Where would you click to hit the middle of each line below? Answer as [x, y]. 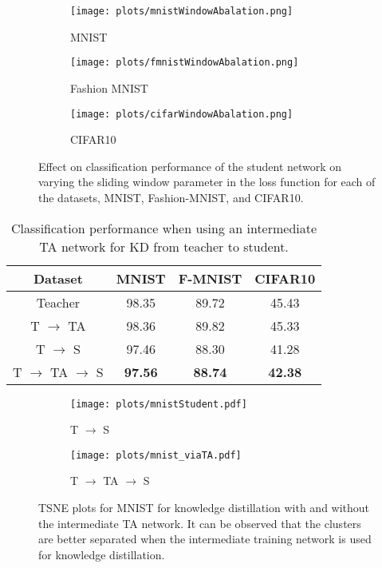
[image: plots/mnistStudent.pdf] [159, 404]
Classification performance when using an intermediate [164, 228]
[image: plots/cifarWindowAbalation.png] [182, 114]
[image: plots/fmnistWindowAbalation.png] [185, 63]
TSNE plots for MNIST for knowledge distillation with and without [204, 508]
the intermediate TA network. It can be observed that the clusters [200, 523]
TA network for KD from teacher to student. [164, 246]
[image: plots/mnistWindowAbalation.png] [182, 11]
